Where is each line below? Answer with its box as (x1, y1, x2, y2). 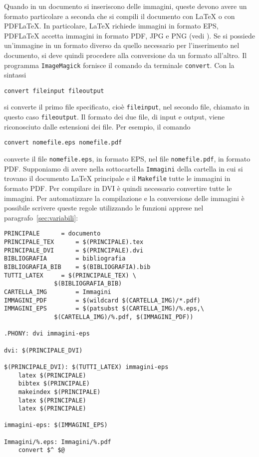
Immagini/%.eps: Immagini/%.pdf (4, 438, 111, 445)
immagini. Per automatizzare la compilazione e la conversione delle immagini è (4, 192, 245, 203)
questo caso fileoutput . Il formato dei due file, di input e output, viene (4, 111, 225, 122)
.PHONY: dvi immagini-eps (4, 330, 90, 337)
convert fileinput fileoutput (4, 87, 104, 94)
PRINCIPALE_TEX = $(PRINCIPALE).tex (4, 238, 144, 246)
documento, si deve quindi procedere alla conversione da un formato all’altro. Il (4, 49, 247, 60)
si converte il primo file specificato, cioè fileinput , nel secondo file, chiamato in (4, 101, 250, 112)
